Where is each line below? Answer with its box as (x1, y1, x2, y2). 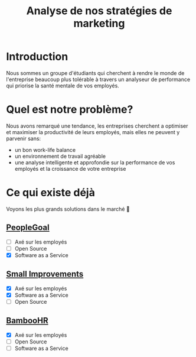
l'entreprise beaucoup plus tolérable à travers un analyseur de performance (6, 76, 191, 83)
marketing (73, 17, 125, 30)
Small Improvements (6, 269, 84, 279)
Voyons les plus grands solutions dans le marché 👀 (6, 205, 130, 212)
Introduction (6, 50, 68, 63)
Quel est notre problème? (6, 103, 133, 116)
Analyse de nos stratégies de (26, 4, 172, 18)
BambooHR (6, 316, 48, 326)
